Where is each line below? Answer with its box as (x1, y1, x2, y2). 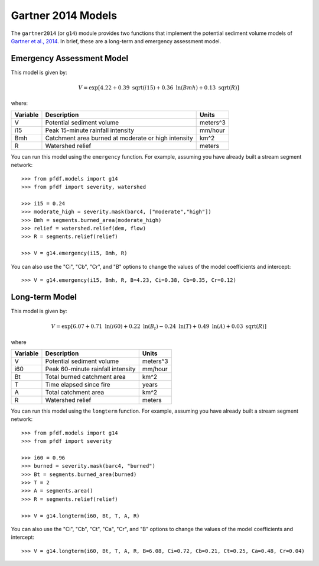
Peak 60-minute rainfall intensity (45, 365, 136, 373)
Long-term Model (11, 292, 77, 302)
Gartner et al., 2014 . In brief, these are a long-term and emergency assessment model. (11, 37, 222, 44)
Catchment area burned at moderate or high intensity (45, 134, 193, 142)
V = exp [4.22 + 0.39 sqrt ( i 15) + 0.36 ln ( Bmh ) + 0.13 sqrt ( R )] (78, 85, 239, 91)
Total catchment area (45, 388, 105, 396)
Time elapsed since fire (45, 380, 110, 388)
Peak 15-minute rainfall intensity (45, 126, 134, 134)
